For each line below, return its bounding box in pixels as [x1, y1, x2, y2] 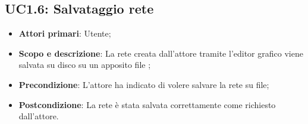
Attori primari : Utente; [18, 27, 111, 40]
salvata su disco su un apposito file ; [18, 58, 151, 71]
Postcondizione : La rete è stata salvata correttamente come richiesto [18, 98, 276, 110]
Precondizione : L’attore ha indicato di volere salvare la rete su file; [18, 78, 269, 90]
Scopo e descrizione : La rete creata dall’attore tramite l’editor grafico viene [18, 47, 303, 59]
